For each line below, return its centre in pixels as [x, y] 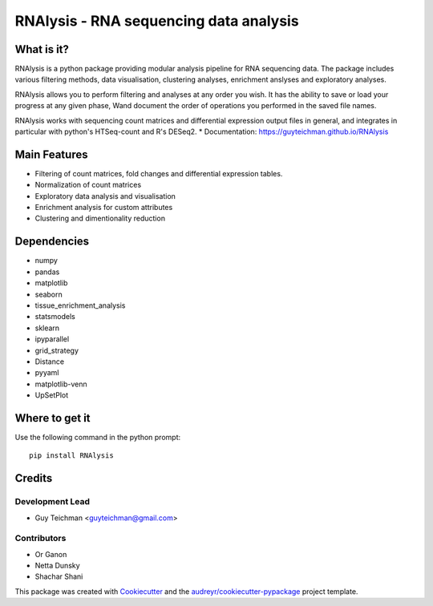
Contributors [40, 539]
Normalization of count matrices [88, 185]
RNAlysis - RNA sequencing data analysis [157, 21]
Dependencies [52, 242]
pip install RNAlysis [71, 456]
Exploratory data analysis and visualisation [105, 196]
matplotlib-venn [61, 384]
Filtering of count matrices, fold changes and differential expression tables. [159, 173]
